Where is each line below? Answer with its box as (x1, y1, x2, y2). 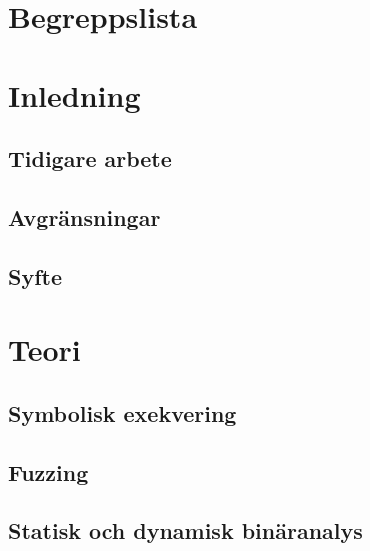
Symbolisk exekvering (8, 397, 237, 428)
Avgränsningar (8, 201, 161, 232)
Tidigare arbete (8, 143, 172, 174)
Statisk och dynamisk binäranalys (8, 515, 363, 546)
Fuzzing (8, 456, 89, 487)
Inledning (8, 74, 141, 115)
